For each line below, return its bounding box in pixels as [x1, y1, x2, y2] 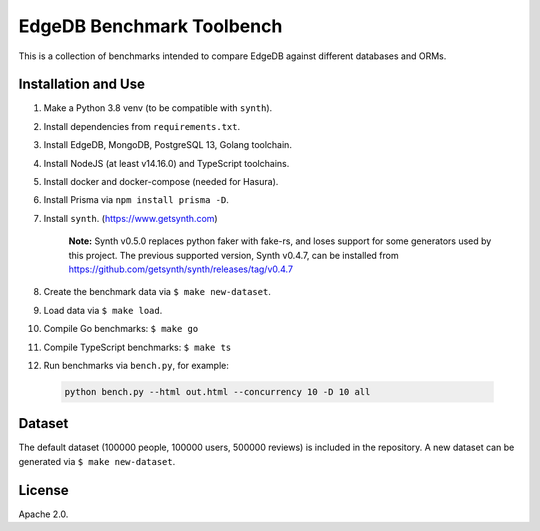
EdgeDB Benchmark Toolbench [18, 15, 283, 37]
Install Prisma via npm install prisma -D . [43, 194, 229, 206]
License [18, 481, 69, 499]
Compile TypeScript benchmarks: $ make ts [43, 341, 232, 353]
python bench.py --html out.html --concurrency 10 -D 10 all [64, 386, 371, 397]
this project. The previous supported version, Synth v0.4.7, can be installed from [68, 249, 399, 261]
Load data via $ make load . [43, 304, 163, 316]
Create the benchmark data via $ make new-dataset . [43, 286, 272, 298]
